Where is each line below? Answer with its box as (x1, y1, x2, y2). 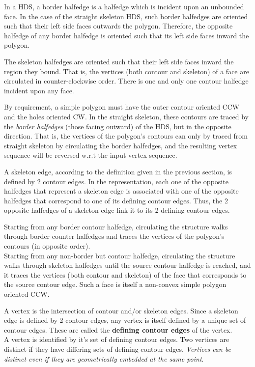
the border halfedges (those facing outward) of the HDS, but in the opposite (4, 121, 231, 131)
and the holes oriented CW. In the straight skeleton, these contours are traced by (4, 111, 249, 121)
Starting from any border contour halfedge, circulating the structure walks (4, 221, 228, 231)
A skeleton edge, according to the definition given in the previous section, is (4, 166, 232, 176)
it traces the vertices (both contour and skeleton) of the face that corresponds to (4, 269, 247, 280)
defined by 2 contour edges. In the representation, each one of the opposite (4, 176, 228, 186)
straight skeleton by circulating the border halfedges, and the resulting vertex (4, 140, 237, 150)
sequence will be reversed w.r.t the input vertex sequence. (4, 150, 177, 160)
